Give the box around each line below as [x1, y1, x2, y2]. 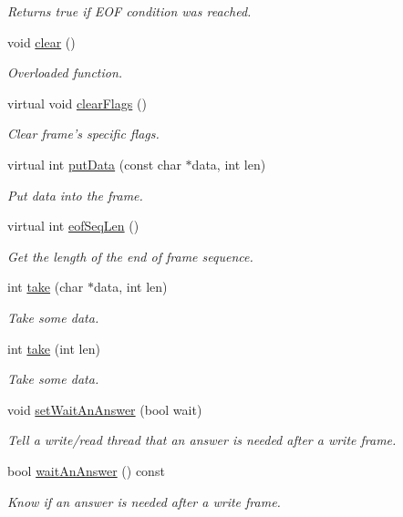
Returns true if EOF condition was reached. [7, 2, 252, 20]
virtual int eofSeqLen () [7, 216, 139, 235]
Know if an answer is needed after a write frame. [7, 491, 281, 511]
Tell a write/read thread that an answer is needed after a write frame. [7, 430, 397, 450]
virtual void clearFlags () [7, 93, 147, 112]
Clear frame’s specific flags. [7, 124, 160, 143]
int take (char [7, 277, 84, 296]
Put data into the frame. [7, 185, 143, 204]
